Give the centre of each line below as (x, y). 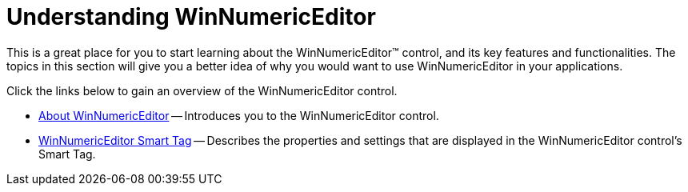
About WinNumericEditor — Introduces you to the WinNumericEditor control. (239, 115)
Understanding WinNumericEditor (191, 17)
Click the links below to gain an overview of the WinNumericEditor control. (202, 90)
